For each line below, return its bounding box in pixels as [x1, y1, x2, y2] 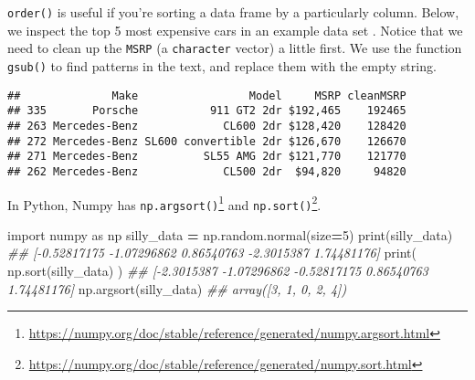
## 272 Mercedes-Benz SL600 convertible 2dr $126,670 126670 [7, 134, 406, 148]
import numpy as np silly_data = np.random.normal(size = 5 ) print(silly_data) [7, 225, 453, 244]
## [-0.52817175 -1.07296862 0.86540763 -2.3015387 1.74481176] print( [7, 243, 417, 262]
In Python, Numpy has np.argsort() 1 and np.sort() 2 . [7, 192, 322, 214]
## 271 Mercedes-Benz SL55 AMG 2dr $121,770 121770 [7, 150, 406, 164]
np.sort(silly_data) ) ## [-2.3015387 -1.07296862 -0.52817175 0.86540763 [7, 261, 428, 280]
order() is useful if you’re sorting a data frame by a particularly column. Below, [7, 3, 459, 21]
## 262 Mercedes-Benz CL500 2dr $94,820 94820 [7, 164, 406, 178]
